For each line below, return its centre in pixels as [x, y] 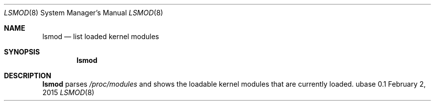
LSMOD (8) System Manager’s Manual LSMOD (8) [84, 13]
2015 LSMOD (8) [68, 92]
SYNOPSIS [22, 52]
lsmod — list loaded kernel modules [101, 36]
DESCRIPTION [28, 76]
